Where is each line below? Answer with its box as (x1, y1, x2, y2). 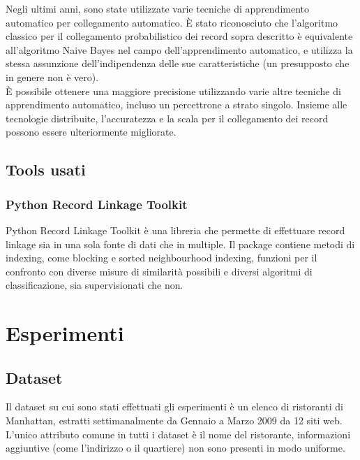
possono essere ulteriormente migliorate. (6, 124, 177, 139)
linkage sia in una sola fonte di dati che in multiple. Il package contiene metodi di (6, 236, 355, 251)
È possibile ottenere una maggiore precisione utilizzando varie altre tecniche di (6, 83, 341, 98)
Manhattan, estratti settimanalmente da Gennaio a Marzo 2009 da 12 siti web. (6, 413, 343, 428)
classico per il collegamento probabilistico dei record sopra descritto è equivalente (6, 29, 353, 43)
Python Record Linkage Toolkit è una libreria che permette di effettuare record (6, 222, 345, 237)
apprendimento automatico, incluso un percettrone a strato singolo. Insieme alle (6, 97, 347, 112)
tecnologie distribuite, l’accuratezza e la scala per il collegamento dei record (6, 110, 329, 125)
